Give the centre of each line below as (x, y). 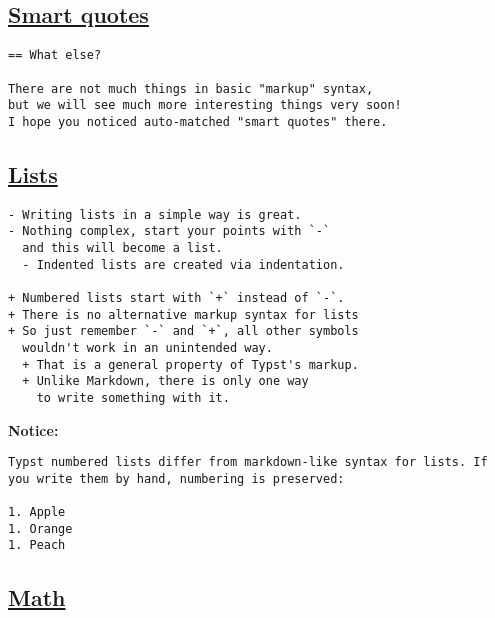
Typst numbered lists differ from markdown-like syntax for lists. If (248, 462)
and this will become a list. (122, 248)
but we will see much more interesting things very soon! (205, 105)
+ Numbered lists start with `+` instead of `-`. (176, 297)
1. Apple (37, 512)
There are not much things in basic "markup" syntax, (191, 88)
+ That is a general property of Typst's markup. (190, 364)
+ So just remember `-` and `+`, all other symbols (183, 331)
